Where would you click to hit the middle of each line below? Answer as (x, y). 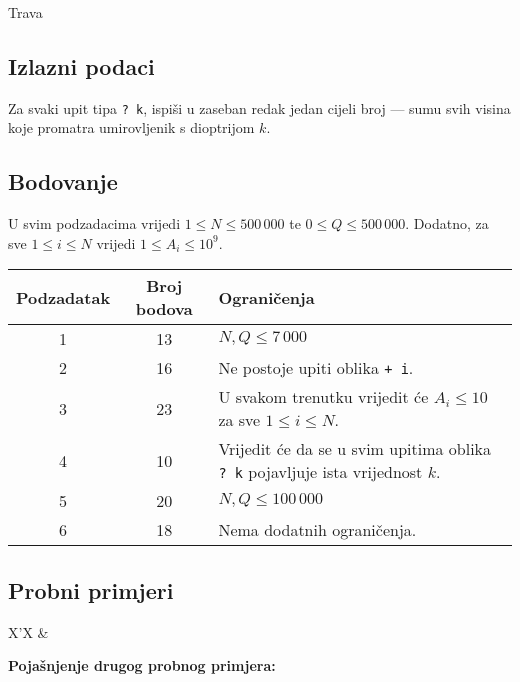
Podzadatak (63, 297)
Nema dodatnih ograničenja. (317, 530)
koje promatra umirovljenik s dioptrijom (131, 127)
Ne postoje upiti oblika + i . (316, 368)
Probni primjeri (91, 589)
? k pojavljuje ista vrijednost (320, 472)
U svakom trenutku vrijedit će (323, 397)
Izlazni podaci (81, 65)
